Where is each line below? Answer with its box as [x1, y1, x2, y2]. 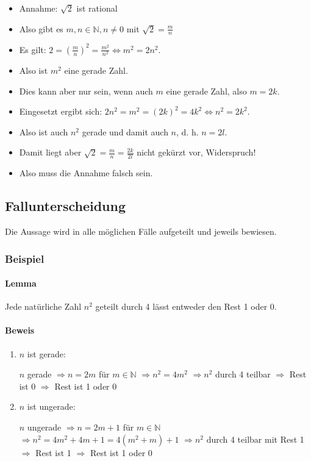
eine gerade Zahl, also [166, 84, 247, 97]
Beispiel [5, 251, 45, 266]
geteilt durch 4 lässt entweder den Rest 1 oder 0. [95, 300, 277, 313]
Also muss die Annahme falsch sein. [19, 166, 153, 179]
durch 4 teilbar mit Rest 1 [206, 432, 304, 445]
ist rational [76, 2, 118, 14]
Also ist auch [19, 125, 68, 138]
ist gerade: [27, 347, 66, 360]
